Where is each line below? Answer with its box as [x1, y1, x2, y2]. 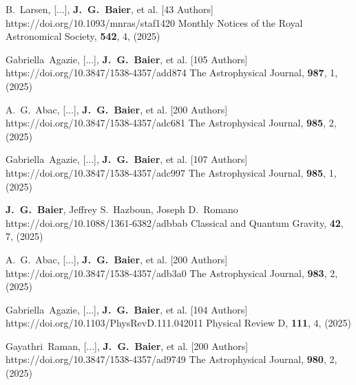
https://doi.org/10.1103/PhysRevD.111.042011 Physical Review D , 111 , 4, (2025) [6, 316, 352, 330]
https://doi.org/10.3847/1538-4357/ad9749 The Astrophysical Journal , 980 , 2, [6, 352, 337, 366]
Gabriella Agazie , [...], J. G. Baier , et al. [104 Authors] [6, 302, 248, 316]
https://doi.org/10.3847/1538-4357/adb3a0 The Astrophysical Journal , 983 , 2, [6, 265, 338, 280]
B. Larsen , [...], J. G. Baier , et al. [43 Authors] [6, 2, 213, 16]
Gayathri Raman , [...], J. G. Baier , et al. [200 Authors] [6, 338, 249, 353]
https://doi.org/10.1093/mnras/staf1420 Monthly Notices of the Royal [6, 15, 303, 30]
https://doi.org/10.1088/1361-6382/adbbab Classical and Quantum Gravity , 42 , [6, 215, 344, 230]
